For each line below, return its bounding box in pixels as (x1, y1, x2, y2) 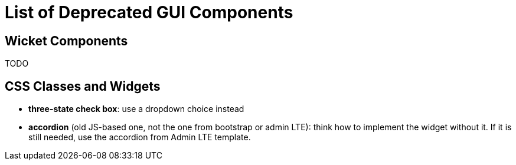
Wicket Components (5, 33, 128, 48)
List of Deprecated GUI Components (5, 2, 293, 22)
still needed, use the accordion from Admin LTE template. (28, 132, 251, 143)
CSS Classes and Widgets (5, 78, 161, 94)
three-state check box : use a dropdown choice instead (28, 104, 244, 114)
